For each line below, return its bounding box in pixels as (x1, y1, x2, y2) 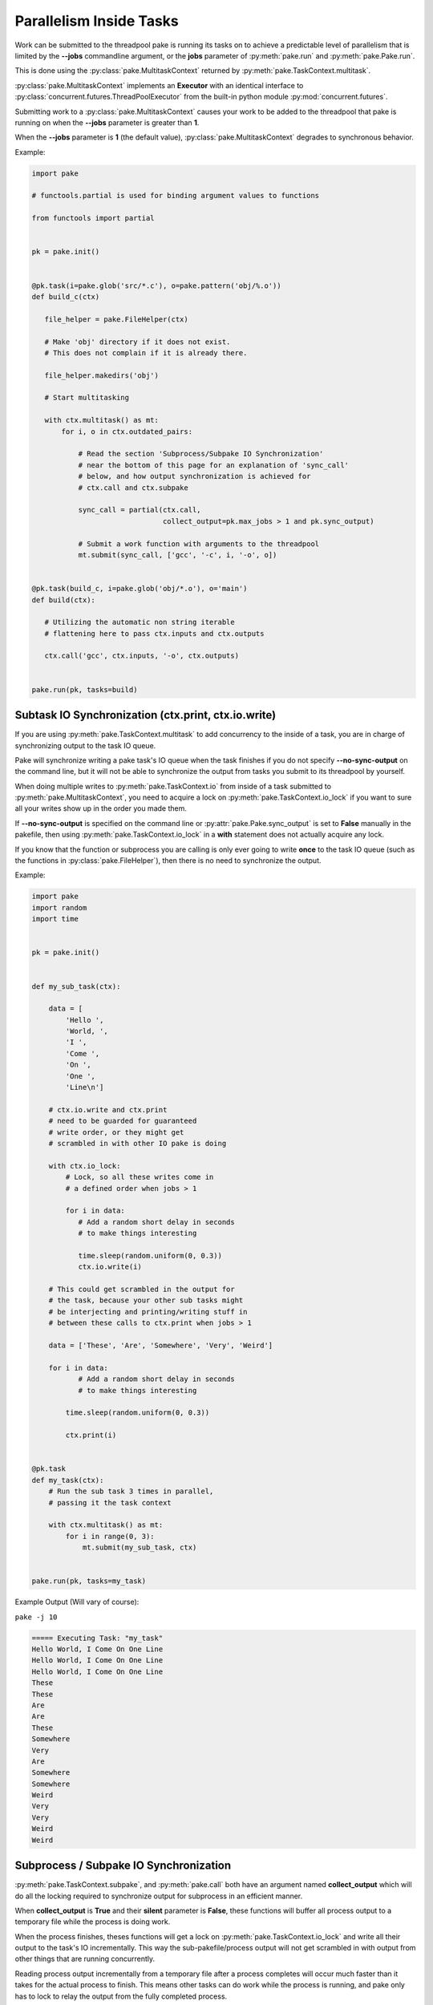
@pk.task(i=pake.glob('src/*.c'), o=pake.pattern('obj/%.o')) (31, 281, 281, 290)
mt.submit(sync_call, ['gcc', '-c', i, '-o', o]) (78, 550, 277, 559)
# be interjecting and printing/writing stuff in (48, 1307, 248, 1316)
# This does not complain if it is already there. (44, 348, 248, 357)
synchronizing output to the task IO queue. (14, 740, 156, 750)
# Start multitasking (44, 393, 130, 403)
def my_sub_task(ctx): (31, 982, 121, 990)
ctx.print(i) (65, 1431, 117, 1440)
